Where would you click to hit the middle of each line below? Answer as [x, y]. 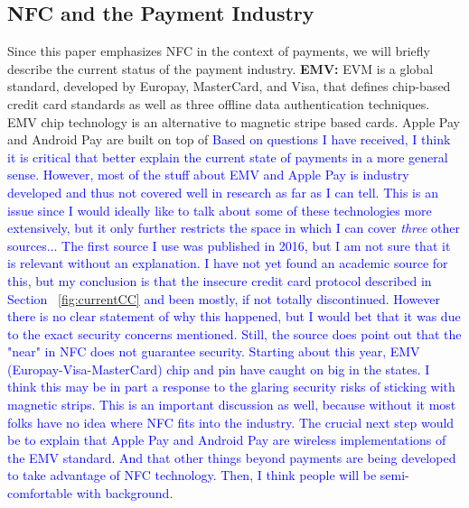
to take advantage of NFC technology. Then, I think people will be [192, 475]
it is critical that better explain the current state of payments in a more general [228, 157]
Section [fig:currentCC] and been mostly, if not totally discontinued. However [224, 298]
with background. [125, 493]
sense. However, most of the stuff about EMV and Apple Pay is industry [208, 175]
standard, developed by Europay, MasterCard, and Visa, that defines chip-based [229, 86]
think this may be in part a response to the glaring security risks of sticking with [231, 387]
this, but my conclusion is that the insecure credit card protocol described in [220, 280]
